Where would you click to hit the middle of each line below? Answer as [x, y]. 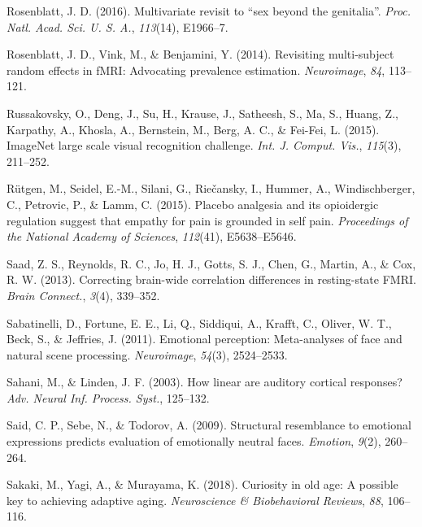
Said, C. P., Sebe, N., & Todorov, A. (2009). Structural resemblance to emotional [209, 425]
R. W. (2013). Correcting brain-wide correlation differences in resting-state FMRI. [211, 279]
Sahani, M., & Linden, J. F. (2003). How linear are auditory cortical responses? [204, 382]
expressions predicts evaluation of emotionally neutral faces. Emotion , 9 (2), [194, 441]
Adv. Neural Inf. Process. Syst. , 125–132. [108, 397]
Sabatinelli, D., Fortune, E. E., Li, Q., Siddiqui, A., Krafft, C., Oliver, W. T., [199, 322]
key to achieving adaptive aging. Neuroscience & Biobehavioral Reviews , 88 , [195, 500]
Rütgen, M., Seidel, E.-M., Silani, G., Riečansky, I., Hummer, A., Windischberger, [211, 188]
